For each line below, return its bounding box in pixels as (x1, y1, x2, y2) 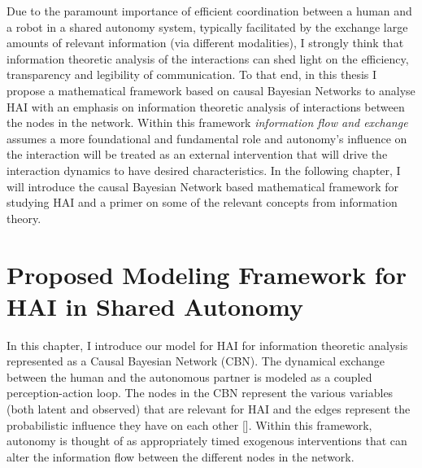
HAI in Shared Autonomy (7, 289, 303, 322)
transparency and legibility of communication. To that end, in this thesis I (7, 66, 377, 83)
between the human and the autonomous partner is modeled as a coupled (7, 368, 372, 385)
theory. (7, 209, 41, 226)
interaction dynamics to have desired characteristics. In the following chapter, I (7, 161, 401, 178)
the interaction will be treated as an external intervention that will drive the (7, 146, 388, 163)
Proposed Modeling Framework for (7, 257, 407, 291)
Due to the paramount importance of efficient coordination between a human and (7, 2, 412, 19)
